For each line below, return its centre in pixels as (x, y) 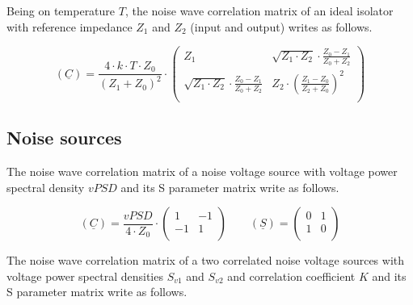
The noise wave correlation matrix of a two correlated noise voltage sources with (206, 260)
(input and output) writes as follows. (281, 26)
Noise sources (64, 138)
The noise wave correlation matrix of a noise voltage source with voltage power (202, 171)
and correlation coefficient (291, 276)
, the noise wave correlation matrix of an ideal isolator (259, 10)
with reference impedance (70, 26)
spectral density (46, 187)
